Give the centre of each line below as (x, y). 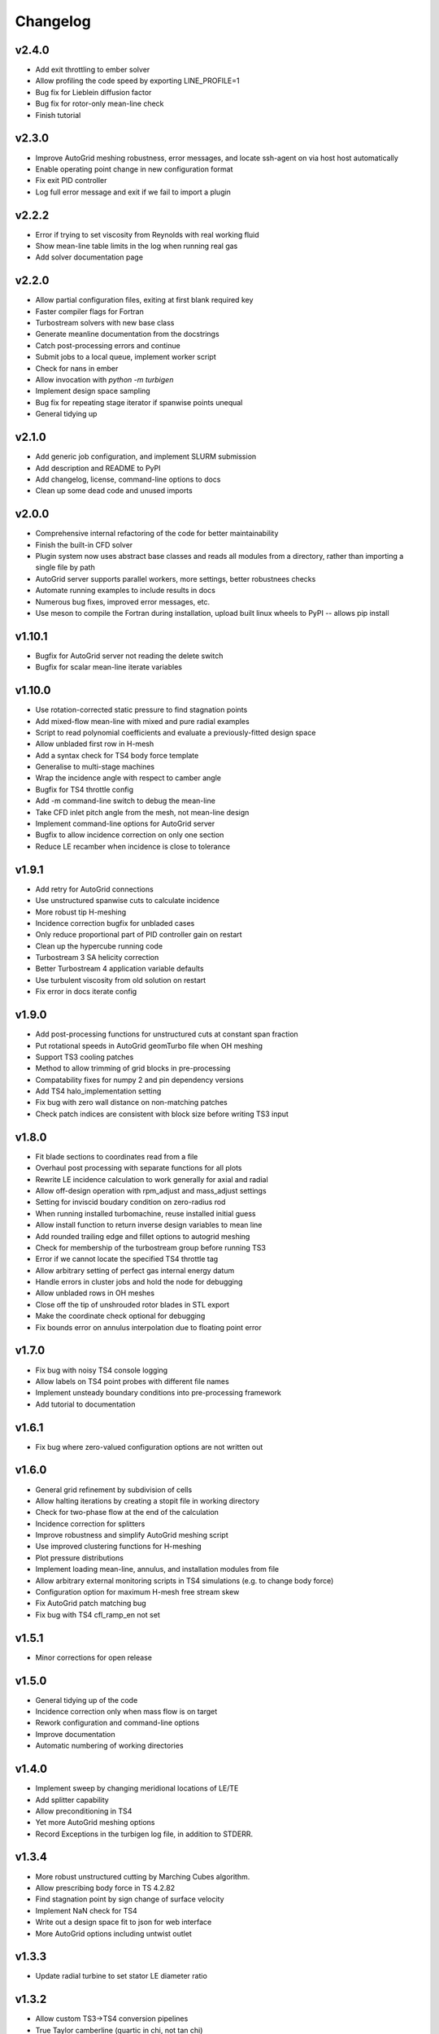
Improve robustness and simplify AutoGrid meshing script (132, 1535)
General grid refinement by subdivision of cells (114, 1490)
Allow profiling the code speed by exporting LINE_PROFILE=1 (137, 81)
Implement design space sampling (93, 391)
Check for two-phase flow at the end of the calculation (127, 1512)
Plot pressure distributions (79, 1557)
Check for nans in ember (77, 368)
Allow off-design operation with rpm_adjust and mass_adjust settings (151, 1190)
